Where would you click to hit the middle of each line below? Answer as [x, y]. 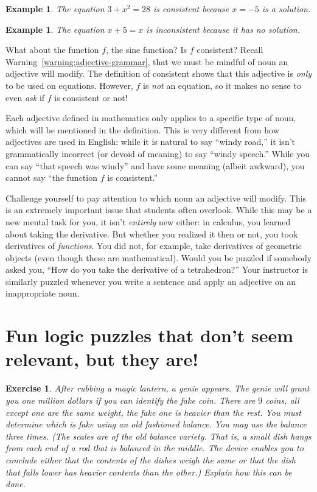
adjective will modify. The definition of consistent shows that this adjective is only [159, 73]
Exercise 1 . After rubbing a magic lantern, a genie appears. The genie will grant [158, 388]
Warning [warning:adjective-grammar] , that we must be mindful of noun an [147, 61]
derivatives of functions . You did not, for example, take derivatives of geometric [154, 246]
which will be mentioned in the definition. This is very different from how [142, 129]
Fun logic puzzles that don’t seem [150, 335]
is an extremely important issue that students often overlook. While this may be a [159, 210]
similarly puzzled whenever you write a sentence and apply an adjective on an [151, 281]
